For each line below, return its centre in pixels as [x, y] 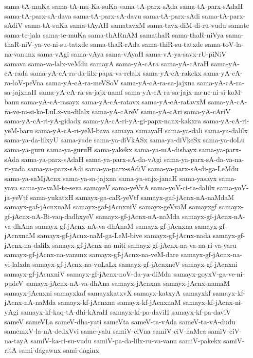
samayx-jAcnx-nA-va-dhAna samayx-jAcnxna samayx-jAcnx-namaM [128, 283]
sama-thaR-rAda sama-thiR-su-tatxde [147, 44]
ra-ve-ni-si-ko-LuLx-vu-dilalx [47, 111]
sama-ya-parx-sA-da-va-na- [204, 159]
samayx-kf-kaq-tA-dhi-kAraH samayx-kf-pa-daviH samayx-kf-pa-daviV [126, 312]
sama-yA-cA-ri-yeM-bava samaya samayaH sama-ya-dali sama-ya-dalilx [142, 130]
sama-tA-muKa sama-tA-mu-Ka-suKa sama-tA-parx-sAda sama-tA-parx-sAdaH [124, 6]
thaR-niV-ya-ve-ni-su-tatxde [46, 44]
